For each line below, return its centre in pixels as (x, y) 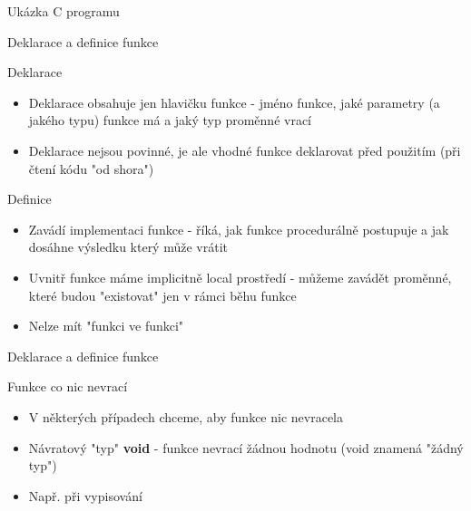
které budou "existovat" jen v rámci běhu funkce (162, 295)
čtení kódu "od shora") (91, 168)
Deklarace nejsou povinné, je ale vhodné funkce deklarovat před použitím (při (245, 150)
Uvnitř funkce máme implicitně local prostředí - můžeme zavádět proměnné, (240, 277)
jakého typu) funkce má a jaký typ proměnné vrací (170, 120)
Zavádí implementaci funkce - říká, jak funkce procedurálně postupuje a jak (239, 229)
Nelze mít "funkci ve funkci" (106, 326)
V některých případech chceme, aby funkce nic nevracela (186, 416)
